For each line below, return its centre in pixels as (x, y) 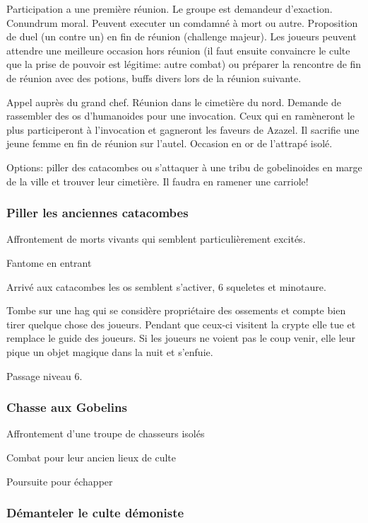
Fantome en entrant (49, 262)
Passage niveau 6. (44, 375)
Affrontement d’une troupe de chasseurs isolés (106, 433)
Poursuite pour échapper (60, 481)
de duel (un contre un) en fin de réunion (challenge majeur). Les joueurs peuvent (182, 36)
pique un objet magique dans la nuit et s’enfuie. (110, 351)
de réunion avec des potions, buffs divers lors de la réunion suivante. (154, 77)
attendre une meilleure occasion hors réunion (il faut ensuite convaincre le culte (178, 50)
